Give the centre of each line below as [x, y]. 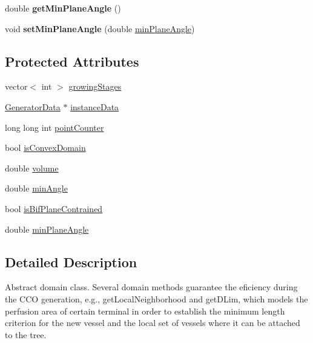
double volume [32, 168]
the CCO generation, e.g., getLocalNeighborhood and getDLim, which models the [156, 298]
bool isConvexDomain [45, 148]
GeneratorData [33, 106]
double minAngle [36, 188]
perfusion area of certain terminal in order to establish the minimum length [145, 311]
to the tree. [26, 334]
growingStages [95, 86]
